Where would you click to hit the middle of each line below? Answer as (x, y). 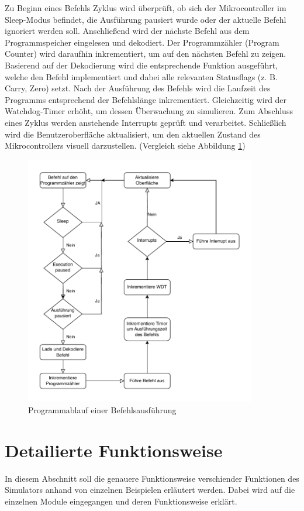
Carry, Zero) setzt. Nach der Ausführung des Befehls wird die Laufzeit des (138, 88)
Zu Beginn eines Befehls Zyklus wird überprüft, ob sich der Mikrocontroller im (146, 8)
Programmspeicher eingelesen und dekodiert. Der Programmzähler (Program (142, 42)
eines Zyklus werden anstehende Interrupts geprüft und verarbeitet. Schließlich (146, 122)
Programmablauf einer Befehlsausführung (102, 410)
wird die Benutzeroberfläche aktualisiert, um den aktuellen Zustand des (133, 134)
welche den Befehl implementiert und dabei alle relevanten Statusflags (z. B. (141, 76)
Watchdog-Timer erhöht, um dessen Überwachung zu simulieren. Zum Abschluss (149, 111)
